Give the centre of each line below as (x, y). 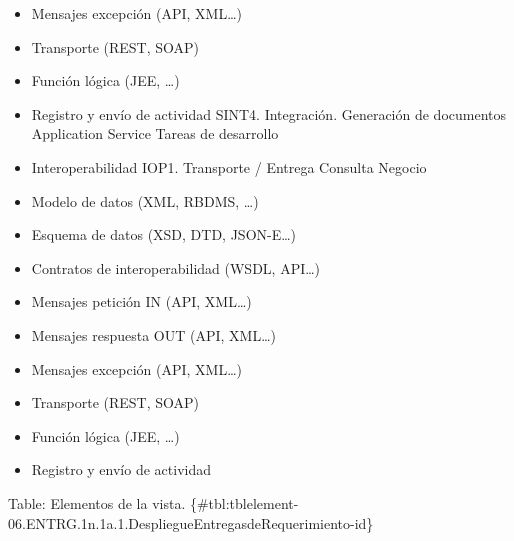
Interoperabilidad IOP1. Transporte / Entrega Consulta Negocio (229, 166)
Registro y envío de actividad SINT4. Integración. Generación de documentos (269, 113)
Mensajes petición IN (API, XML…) (141, 301)
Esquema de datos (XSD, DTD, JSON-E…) (164, 234)
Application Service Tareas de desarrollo (155, 133)
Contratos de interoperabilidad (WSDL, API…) (176, 267)
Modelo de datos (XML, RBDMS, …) (145, 200)
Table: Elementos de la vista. (97, 502)
